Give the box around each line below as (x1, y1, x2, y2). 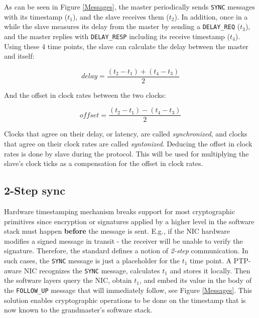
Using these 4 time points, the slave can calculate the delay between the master (4, 41, 248, 51)
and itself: (4, 51, 35, 61)
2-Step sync (4, 183, 65, 198)
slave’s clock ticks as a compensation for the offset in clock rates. (4, 158, 203, 169)
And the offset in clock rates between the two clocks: (4, 89, 166, 100)
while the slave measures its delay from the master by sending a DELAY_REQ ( (4, 21, 240, 32)
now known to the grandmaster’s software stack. (4, 304, 153, 315)
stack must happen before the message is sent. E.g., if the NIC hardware (4, 226, 230, 236)
